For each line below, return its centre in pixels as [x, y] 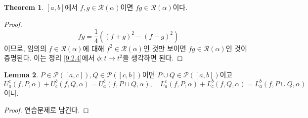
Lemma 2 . [21, 74]
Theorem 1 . [24, 7]
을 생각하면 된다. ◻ [153, 58]
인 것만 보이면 [165, 48]
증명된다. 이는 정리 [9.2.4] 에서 [49, 58]
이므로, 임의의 [25, 48]
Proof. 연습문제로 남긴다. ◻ [46, 109]
